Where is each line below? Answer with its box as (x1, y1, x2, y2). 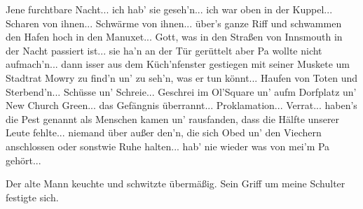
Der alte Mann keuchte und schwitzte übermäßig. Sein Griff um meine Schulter (6, 176, 345, 191)
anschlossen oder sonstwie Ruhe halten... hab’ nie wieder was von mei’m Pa (6, 138, 330, 153)
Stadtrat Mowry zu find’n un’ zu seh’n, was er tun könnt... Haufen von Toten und (6, 70, 358, 85)
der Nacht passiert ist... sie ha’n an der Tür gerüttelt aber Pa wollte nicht (6, 43, 322, 57)
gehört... (6, 152, 41, 167)
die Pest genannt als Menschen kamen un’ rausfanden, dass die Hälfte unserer (6, 111, 340, 126)
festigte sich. (6, 189, 59, 204)
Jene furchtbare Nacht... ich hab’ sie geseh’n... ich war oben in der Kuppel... (6, 2, 333, 16)
